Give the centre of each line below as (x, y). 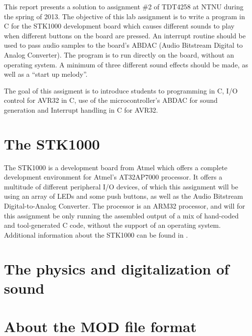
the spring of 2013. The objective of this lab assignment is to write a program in (125, 16)
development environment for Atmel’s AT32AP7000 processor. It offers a (113, 177)
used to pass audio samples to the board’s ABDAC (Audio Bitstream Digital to (124, 45)
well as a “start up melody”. (46, 74)
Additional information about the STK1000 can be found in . (96, 234)
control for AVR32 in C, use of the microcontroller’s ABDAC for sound (111, 100)
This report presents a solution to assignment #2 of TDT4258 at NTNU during (124, 6)
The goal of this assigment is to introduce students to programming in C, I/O (121, 90)
